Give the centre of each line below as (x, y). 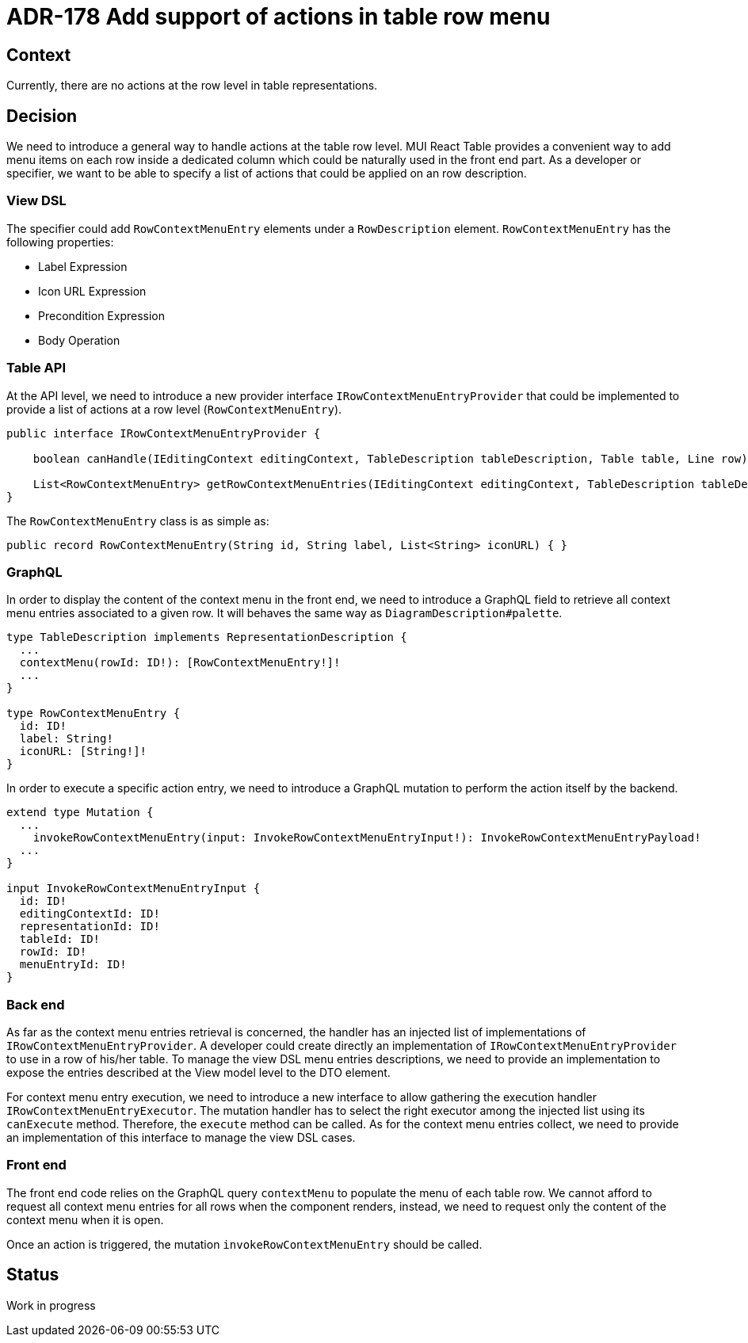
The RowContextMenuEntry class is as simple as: (138, 521)
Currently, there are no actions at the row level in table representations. (192, 86)
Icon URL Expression (92, 291)
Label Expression (83, 266)
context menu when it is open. (85, 1219)
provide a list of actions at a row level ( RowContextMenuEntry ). (174, 409)
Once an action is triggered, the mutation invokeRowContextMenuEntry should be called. (244, 1244)
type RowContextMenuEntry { (93, 713)
